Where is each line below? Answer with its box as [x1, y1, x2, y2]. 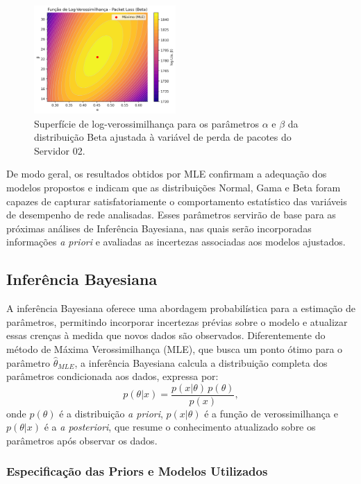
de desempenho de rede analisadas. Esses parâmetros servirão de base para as [6, 207, 336, 222]
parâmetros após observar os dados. [6, 433, 158, 447]
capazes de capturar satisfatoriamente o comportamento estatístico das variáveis [6, 193, 347, 208]
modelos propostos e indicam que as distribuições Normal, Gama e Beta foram [6, 180, 341, 194]
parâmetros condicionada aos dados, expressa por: [6, 369, 219, 383]
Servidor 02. [34, 143, 85, 157]
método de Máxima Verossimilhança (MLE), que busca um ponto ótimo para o [6, 341, 343, 356]
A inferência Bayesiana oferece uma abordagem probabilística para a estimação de [6, 301, 356, 316]
